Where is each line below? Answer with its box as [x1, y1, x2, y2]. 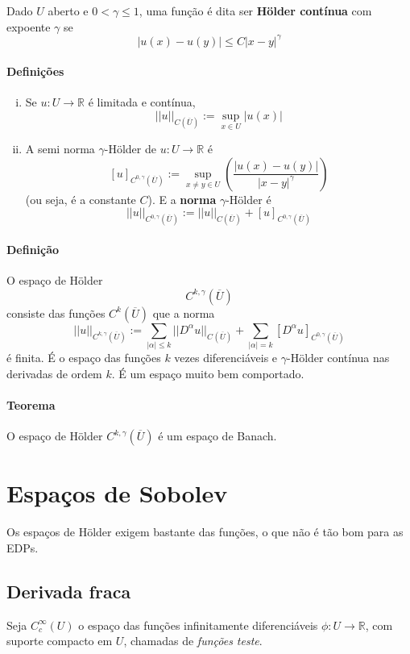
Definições [6, 63, 64, 80]
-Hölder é [226, 190, 271, 207]
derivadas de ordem [6, 364, 102, 381]
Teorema [6, 396, 56, 413]
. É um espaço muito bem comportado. [111, 364, 304, 381]
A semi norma [25, 140, 95, 157]
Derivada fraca [6, 578, 131, 603]
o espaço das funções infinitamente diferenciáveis [78, 616, 318, 633]
